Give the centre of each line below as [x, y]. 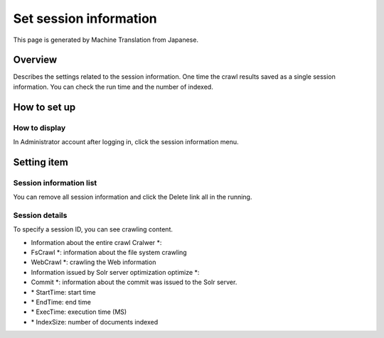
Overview [35, 60]
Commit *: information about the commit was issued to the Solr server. [134, 282]
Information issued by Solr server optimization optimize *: [115, 272]
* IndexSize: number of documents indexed [95, 322]
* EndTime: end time [61, 302]
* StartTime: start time [63, 292]
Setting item [41, 162]
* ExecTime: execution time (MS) [79, 312]
